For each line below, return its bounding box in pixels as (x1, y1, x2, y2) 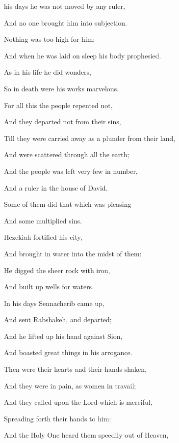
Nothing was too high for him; (4, 34, 95, 44)
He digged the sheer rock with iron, (4, 265, 110, 275)
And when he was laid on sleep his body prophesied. (4, 50, 161, 60)
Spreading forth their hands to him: (4, 413, 111, 423)
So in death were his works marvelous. (4, 83, 119, 93)
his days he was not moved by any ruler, (4, 1, 125, 11)
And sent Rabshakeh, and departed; (4, 314, 112, 325)
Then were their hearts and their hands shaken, (4, 364, 147, 374)
